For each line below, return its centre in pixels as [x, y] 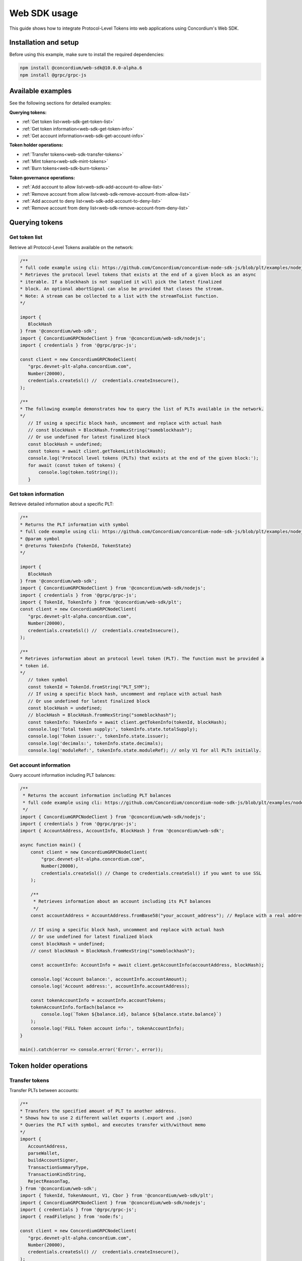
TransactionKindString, [57, 1174]
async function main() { [51, 845]
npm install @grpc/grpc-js [53, 75]
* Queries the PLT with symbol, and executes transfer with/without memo [113, 1125]
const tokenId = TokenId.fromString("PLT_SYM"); [89, 687]
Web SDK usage [44, 13]
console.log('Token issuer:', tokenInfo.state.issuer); [98, 736]
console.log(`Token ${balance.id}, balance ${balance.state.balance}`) [131, 1014]
